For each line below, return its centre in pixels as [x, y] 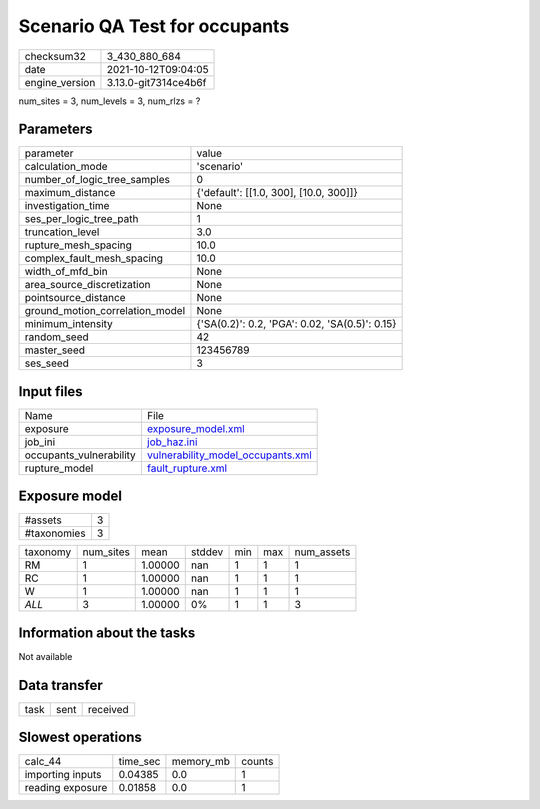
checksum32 [55, 56]
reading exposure [66, 788]
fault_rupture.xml [187, 468]
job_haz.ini [172, 442]
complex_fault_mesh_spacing [94, 258]
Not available [45, 656]
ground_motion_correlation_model [105, 311]
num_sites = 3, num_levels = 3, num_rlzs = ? [109, 101]
